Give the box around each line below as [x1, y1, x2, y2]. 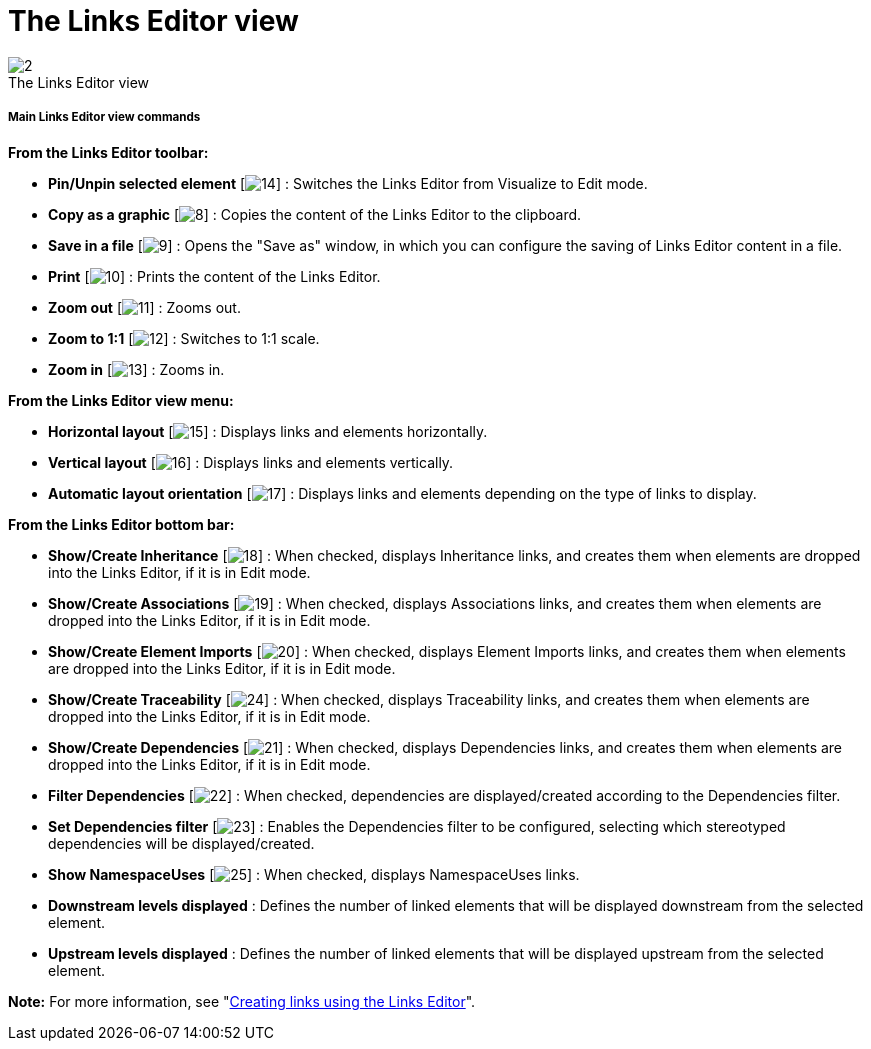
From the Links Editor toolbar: [8, 143, 209, 161]
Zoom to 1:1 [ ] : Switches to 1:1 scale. [48, 329, 320, 347]
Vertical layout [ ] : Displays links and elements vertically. [48, 453, 454, 471]
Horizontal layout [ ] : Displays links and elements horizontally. [48, 422, 488, 440]
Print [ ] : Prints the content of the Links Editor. [48, 267, 381, 285]
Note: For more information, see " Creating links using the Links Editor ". [8, 992, 476, 1010]
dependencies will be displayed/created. [48, 834, 315, 852]
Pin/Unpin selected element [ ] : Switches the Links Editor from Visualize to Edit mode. [48, 174, 648, 192]
